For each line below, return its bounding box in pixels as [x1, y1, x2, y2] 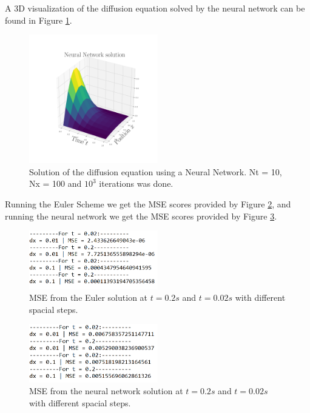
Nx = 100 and [29, 177, 82, 190]
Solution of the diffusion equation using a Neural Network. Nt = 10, [29, 165, 282, 178]
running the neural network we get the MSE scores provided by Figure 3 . [5, 209, 277, 222]
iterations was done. [99, 177, 174, 190]
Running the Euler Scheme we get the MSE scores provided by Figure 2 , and [5, 197, 291, 210]
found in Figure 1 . [5, 13, 72, 26]
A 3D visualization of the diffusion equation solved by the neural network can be [5, 2, 305, 14]
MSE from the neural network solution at [29, 384, 183, 397]
